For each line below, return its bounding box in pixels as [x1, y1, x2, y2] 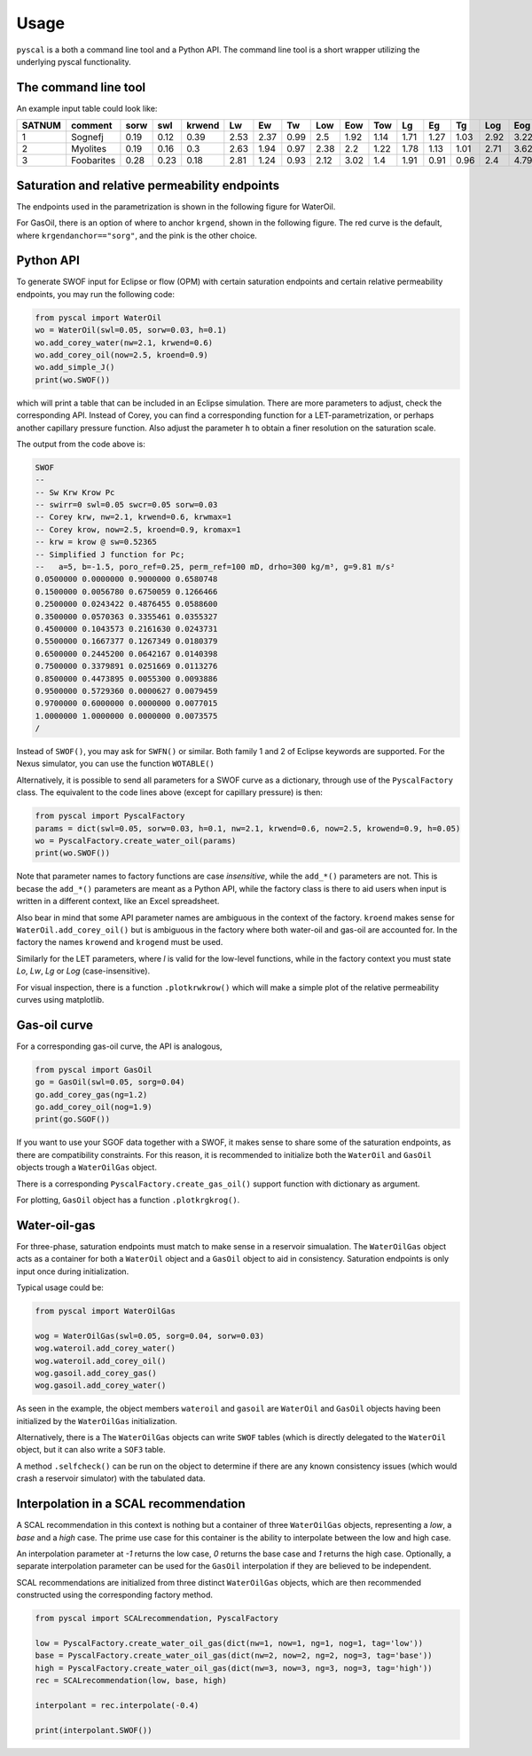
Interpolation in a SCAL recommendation [16, 1496, 246, 1512]
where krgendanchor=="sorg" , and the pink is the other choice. [16, 230, 257, 240]
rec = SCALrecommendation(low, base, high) [35, 1675, 228, 1686]
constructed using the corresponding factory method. [16, 1589, 213, 1601]
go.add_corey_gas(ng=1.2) [35, 1090, 148, 1099]
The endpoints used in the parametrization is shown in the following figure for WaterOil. [16, 201, 336, 212]
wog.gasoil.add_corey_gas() [35, 1367, 157, 1378]
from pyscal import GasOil [35, 1065, 153, 1075]
